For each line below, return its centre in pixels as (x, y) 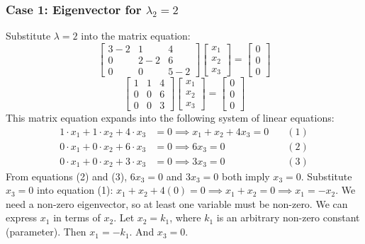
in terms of (77, 217)
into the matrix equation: (136, 36)
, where (185, 217)
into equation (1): (75, 190)
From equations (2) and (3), (67, 176)
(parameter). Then (46, 232)
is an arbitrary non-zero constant (288, 217)
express (22, 217)
